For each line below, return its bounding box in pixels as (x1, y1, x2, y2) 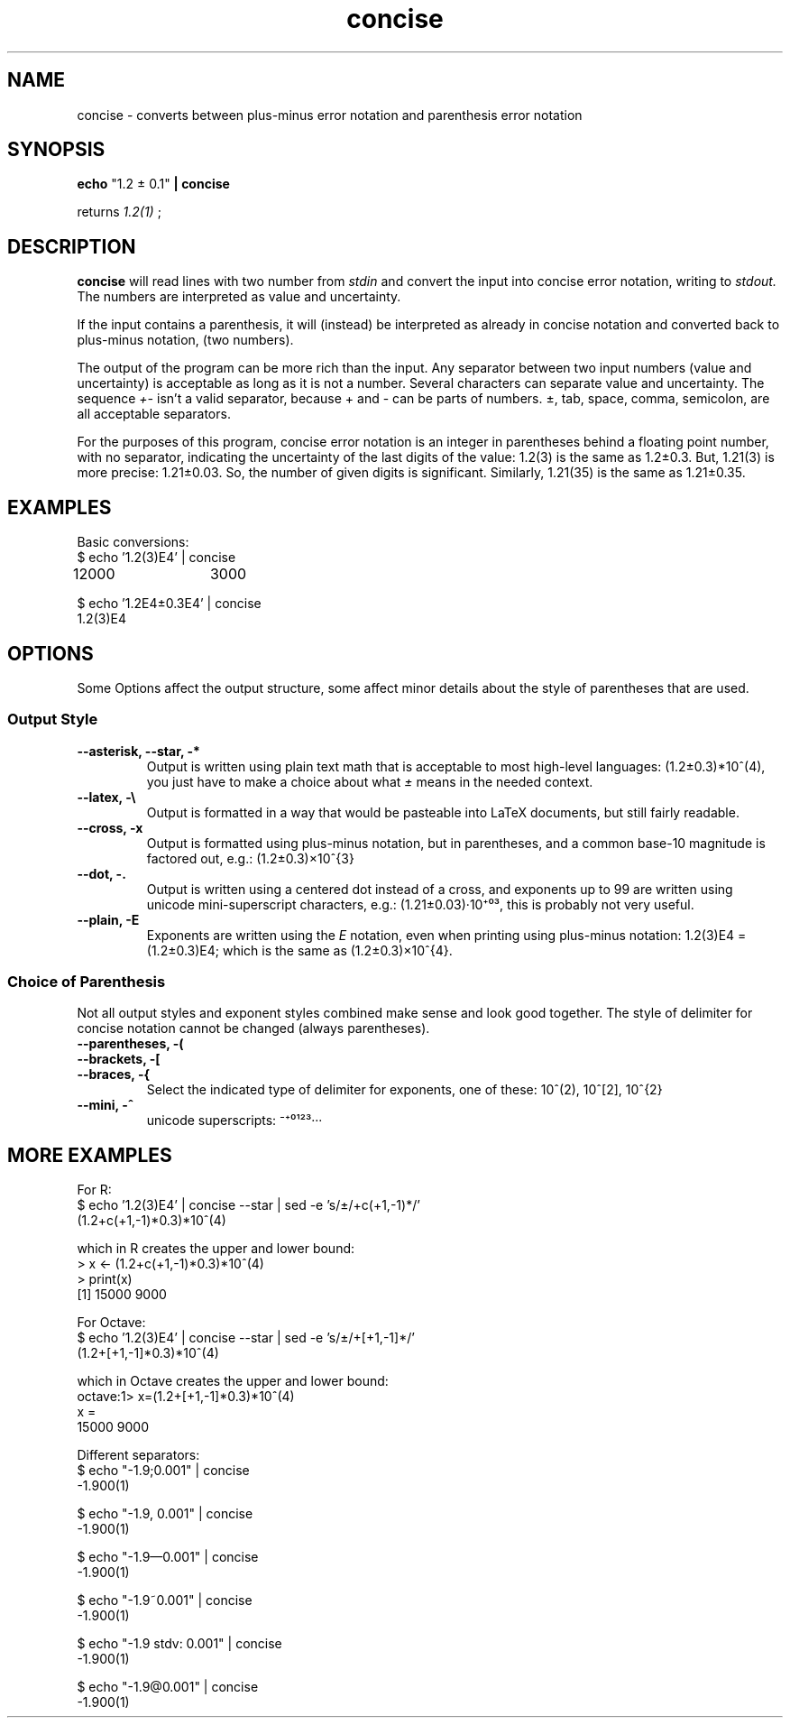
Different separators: (77, 1447, 200, 1463)
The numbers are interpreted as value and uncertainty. (77, 289, 401, 305)
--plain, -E (77, 911, 140, 927)
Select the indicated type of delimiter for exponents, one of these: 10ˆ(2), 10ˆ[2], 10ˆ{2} (146, 1082, 663, 1098)
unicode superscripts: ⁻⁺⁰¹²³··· (146, 1112, 323, 1129)
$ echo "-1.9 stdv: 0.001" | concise (77, 1636, 282, 1652)
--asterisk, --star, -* (77, 743, 200, 759)
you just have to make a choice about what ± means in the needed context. (146, 773, 593, 789)
